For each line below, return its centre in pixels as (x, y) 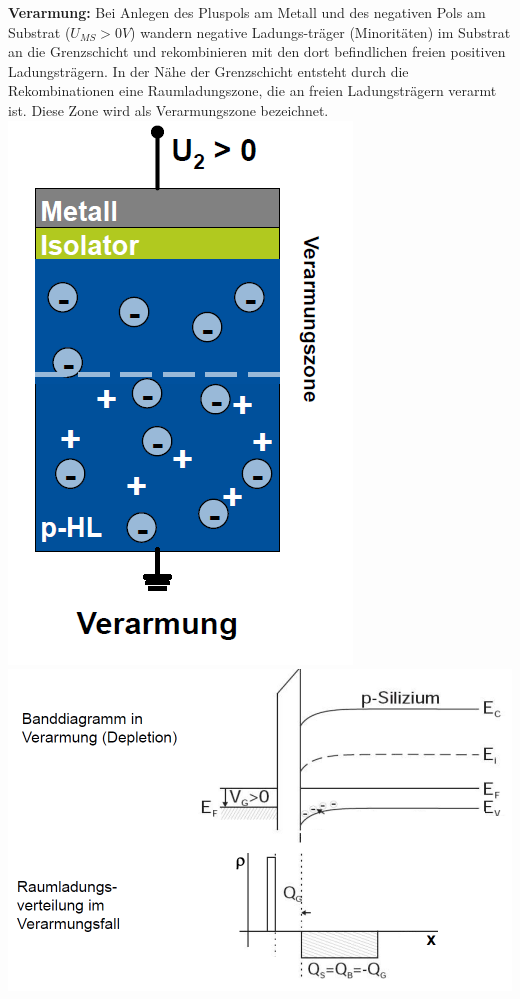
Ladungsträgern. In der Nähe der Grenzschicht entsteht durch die (208, 70)
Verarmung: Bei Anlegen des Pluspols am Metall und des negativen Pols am (247, 12)
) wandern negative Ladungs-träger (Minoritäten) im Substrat (320, 31)
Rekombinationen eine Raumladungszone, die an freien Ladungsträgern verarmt (252, 90)
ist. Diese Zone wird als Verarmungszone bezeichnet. (168, 109)
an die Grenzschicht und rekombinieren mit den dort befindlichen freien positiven (257, 51)
